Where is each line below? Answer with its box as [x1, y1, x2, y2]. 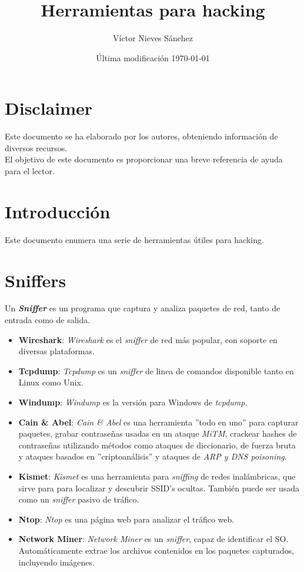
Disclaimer [5, 96, 93, 120]
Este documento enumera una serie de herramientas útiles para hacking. [5, 233, 264, 245]
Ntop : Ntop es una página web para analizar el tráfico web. [18, 513, 235, 525]
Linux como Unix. [18, 376, 83, 388]
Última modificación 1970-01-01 [96, 51, 210, 64]
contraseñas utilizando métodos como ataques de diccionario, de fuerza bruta [18, 438, 296, 451]
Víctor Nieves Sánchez [113, 32, 193, 44]
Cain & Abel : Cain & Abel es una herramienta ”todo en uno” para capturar [18, 415, 299, 428]
